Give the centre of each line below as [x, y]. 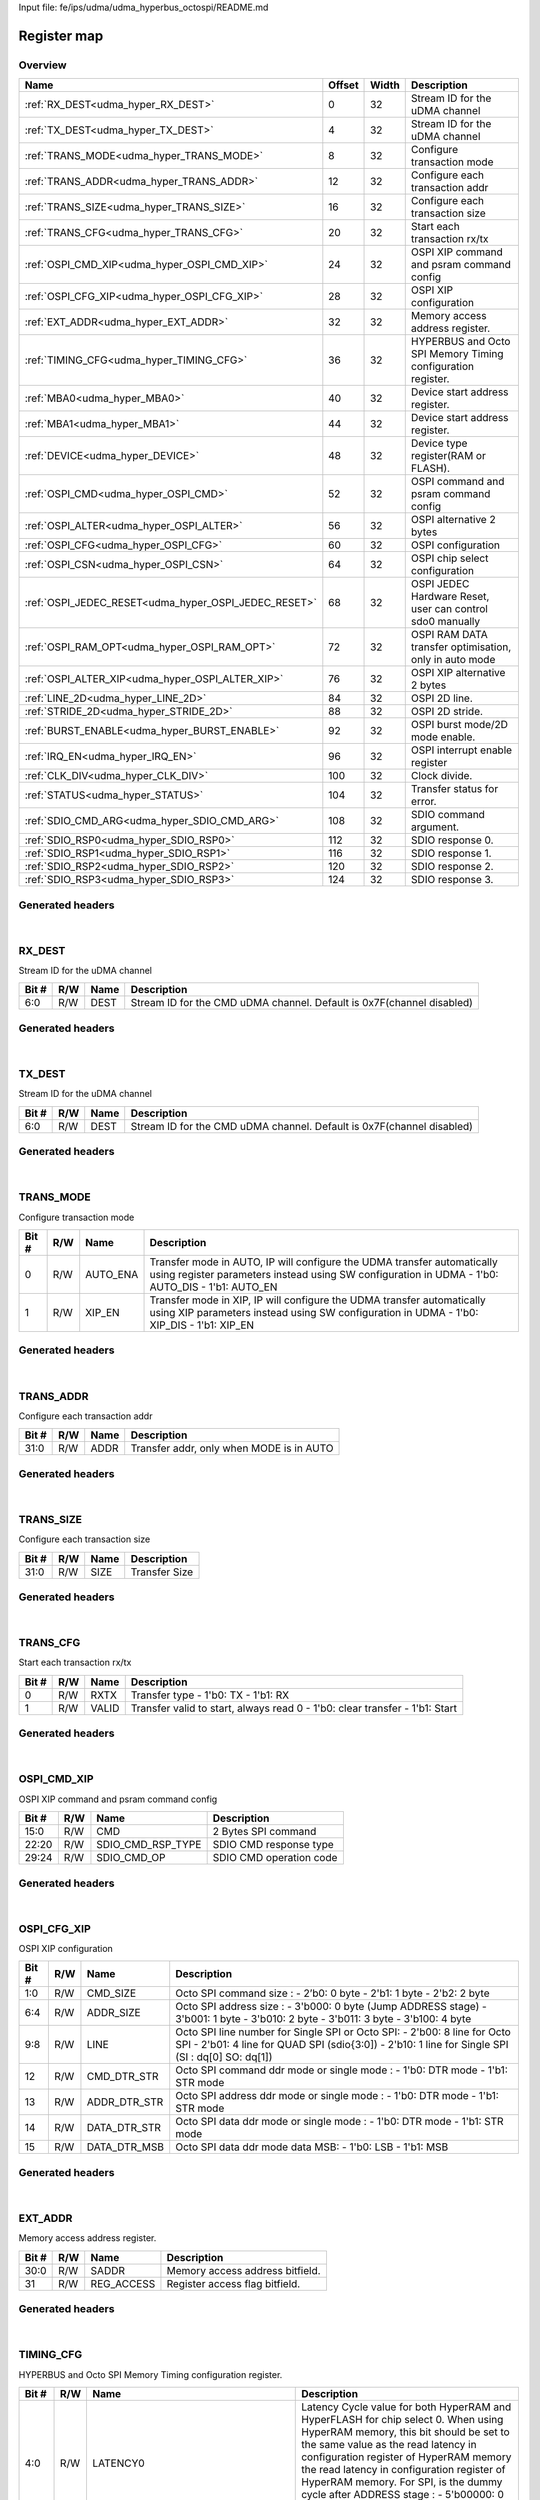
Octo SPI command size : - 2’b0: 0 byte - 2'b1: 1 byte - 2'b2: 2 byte [332, 1993]
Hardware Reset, [450, 597]
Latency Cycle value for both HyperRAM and [406, 2407]
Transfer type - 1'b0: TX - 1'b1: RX [210, 1695]
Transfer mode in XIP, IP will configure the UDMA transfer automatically [317, 1300]
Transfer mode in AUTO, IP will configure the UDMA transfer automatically [324, 1262]
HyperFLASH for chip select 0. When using [402, 2419]
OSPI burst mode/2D [459, 725]
